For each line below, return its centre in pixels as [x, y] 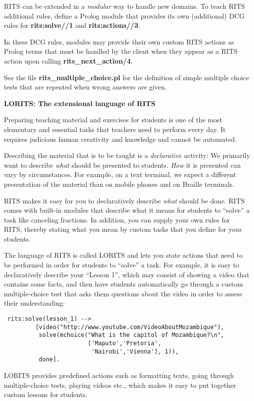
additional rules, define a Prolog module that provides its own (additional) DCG [124, 15]
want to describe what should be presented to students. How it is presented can [122, 165]
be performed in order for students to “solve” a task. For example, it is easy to [122, 265]
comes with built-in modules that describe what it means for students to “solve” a [127, 210]
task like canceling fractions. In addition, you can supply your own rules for [117, 219]
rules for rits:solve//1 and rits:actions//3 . [72, 25]
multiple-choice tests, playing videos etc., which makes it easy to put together [120, 385]
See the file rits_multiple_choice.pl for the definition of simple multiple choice [127, 77]
